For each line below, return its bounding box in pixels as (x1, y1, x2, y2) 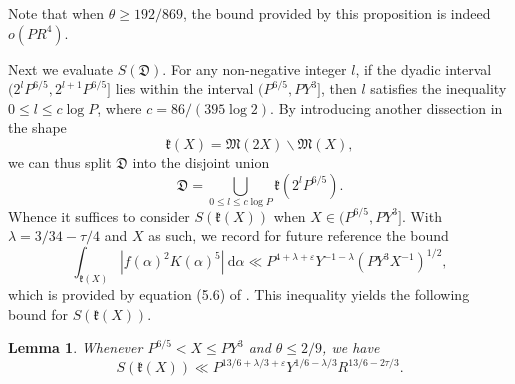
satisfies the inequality (370, 78, 507, 99)
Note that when (8, 3, 105, 23)
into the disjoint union (132, 151, 270, 172)
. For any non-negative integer (162, 58, 347, 79)
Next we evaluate (8, 58, 113, 79)
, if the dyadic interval (355, 58, 492, 79)
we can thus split (8, 151, 112, 172)
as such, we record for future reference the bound (148, 225, 449, 246)
